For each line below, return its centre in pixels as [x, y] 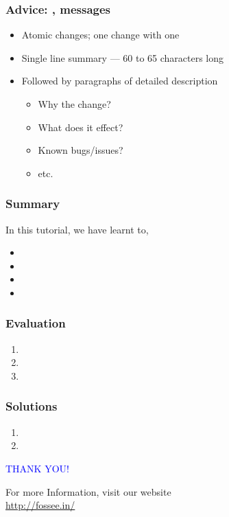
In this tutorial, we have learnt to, [77, 229]
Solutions [32, 406]
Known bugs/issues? [81, 150]
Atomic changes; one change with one [100, 35]
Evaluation [36, 323]
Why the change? [74, 104]
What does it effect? [81, 127]
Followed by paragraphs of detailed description [120, 81]
